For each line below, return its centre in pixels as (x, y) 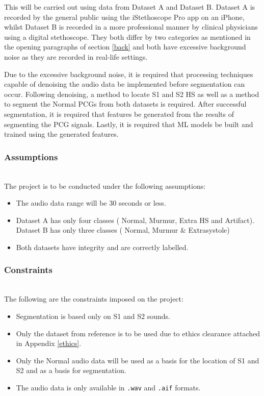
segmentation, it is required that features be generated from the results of (119, 114)
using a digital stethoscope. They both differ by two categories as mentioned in (127, 36)
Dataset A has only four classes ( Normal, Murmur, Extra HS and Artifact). (135, 220)
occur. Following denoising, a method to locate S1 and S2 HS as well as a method (132, 94)
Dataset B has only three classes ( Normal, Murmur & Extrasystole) (123, 230)
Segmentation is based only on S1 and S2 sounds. (93, 316)
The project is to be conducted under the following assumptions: (105, 185)
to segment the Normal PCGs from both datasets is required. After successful (125, 104)
